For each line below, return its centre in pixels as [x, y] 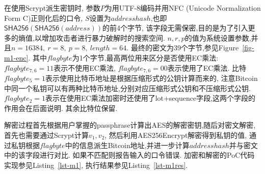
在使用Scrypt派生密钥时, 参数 [52, 8]
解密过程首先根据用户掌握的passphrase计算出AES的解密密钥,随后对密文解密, [130, 125]
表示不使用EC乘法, [85, 67]
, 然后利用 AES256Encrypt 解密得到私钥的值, [176, 135]
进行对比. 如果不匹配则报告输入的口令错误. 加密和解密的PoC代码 [147, 155]
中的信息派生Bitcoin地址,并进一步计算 [127, 145]
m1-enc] [16, 57]
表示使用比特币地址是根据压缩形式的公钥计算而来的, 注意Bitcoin [151, 78]
